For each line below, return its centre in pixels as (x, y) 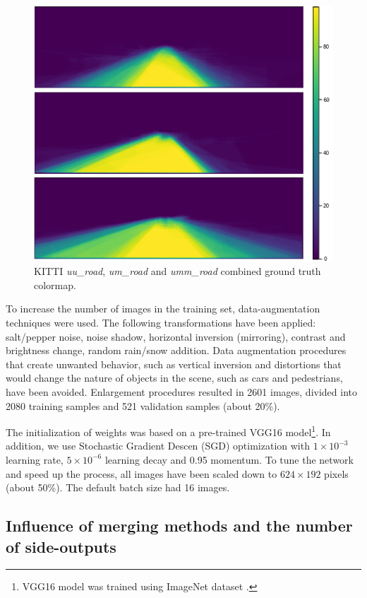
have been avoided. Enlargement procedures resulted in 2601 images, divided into (181, 391)
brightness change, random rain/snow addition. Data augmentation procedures (176, 350)
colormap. (55, 285)
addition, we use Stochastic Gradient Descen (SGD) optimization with (158, 446)
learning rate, (35, 459)
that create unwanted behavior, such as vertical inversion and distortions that (174, 364)
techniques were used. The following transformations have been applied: (161, 322)
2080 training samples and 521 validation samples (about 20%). (143, 405)
